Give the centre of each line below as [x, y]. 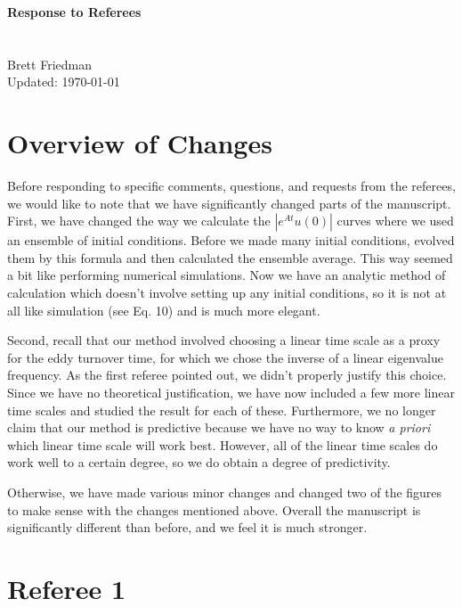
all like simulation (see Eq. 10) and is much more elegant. [164, 310]
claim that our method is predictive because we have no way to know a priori [219, 427]
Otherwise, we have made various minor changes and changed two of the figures [225, 492]
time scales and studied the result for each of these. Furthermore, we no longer [222, 410]
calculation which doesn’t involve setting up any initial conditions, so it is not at [227, 293]
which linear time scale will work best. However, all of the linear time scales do [223, 444]
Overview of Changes [140, 143]
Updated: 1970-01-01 [64, 82]
